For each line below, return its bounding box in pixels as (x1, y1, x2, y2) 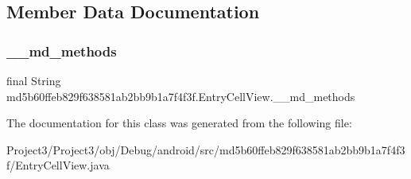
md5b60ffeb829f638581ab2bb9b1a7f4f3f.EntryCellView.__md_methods (6, 88, 355, 104)
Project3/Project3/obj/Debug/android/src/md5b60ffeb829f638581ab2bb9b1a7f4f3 (6, 141, 405, 158)
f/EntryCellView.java (6, 157, 110, 173)
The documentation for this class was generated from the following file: (6, 115, 352, 131)
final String (6, 72, 61, 88)
